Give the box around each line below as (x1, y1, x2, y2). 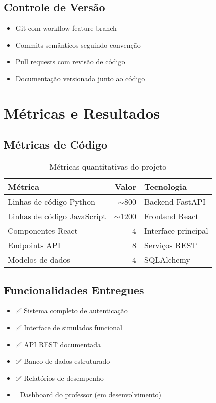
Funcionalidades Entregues (4, 282, 144, 297)
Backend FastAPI (144, 196, 206, 208)
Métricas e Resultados (4, 102, 160, 123)
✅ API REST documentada (15, 339, 101, 349)
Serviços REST (144, 239, 197, 251)
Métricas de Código (4, 137, 108, 152)
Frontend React (144, 210, 199, 222)
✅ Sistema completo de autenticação (15, 305, 128, 316)
